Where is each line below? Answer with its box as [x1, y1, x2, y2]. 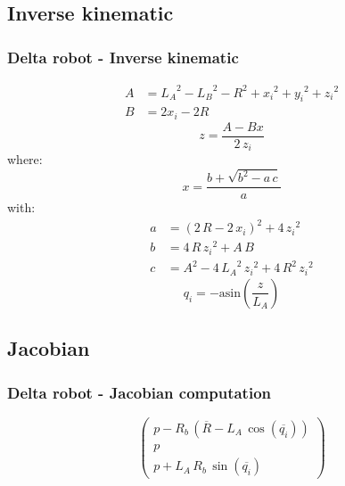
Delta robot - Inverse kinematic [7, 45, 239, 68]
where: [7, 150, 43, 169]
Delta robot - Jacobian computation [7, 381, 272, 403]
